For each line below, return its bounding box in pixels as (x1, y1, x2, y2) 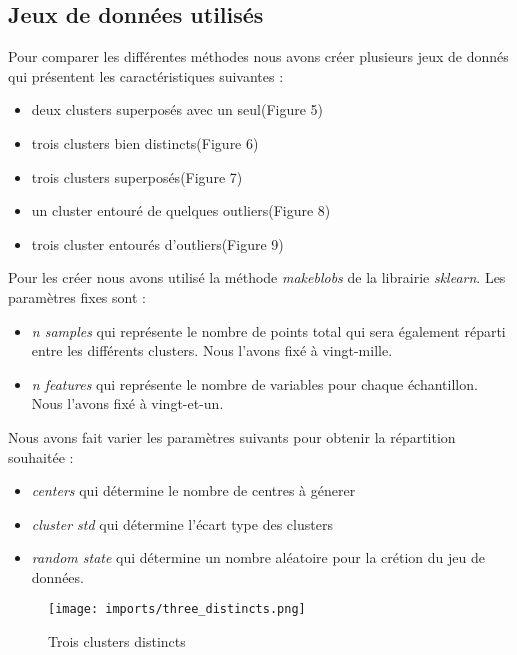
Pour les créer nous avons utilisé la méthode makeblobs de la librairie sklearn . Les (8, 267, 506, 288)
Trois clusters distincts (48, 631, 186, 652)
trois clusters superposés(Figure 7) (31, 166, 243, 187)
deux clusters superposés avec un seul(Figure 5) (31, 99, 324, 120)
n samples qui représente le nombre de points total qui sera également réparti (31, 320, 506, 341)
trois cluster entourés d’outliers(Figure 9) (31, 233, 284, 254)
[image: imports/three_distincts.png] (48, 602, 306, 617)
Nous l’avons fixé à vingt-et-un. (31, 393, 224, 414)
